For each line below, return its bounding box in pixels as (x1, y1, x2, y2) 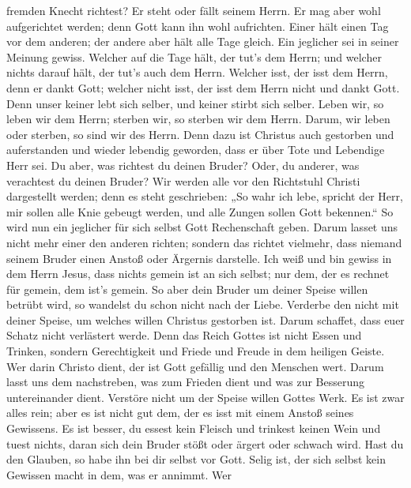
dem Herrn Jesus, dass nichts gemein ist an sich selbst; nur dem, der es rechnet (6, 265, 390, 282)
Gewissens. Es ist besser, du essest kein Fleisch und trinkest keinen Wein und (6, 420, 381, 437)
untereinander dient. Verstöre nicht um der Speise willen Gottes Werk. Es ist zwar (6, 389, 405, 405)
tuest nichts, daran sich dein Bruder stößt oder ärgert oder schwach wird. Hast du (6, 435, 404, 452)
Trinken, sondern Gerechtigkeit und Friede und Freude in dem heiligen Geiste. (6, 343, 385, 359)
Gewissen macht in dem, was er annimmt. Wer (6, 466, 232, 482)
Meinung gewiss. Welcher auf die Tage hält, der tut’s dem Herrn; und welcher (6, 48, 382, 65)
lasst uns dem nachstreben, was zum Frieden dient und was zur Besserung (6, 374, 365, 390)
